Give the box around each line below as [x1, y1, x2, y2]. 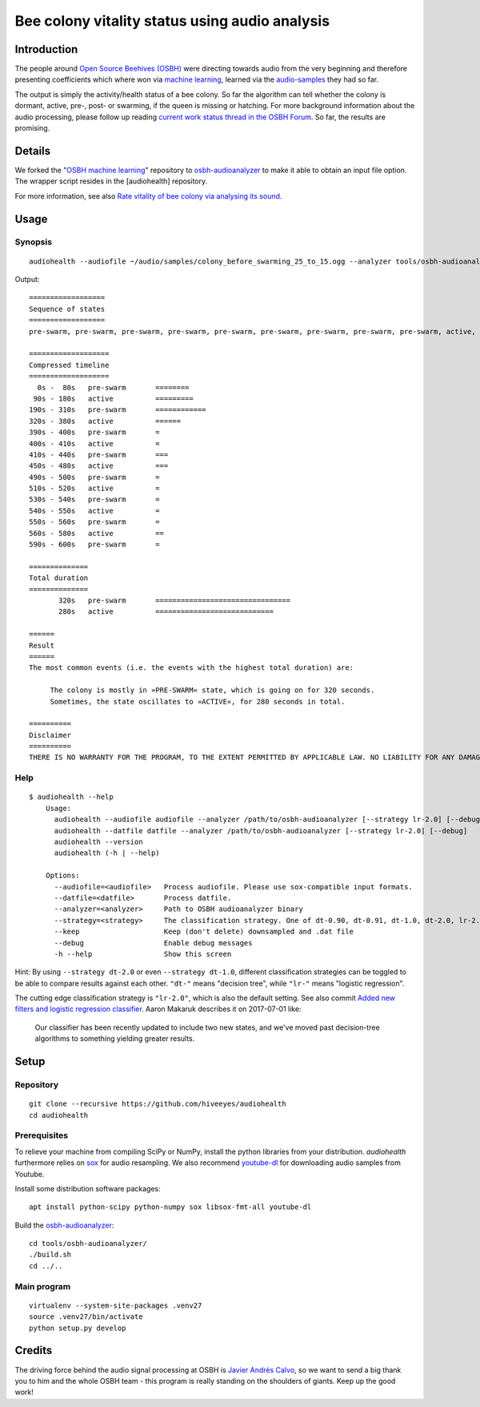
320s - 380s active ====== [29, 417, 182, 425]
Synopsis [14, 236, 52, 248]
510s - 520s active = [29, 484, 160, 493]
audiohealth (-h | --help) [54, 849, 160, 857]
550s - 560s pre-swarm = [29, 518, 160, 526]
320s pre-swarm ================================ [58, 596, 291, 605]
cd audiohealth [29, 1111, 89, 1119]
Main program [14, 1280, 71, 1292]
